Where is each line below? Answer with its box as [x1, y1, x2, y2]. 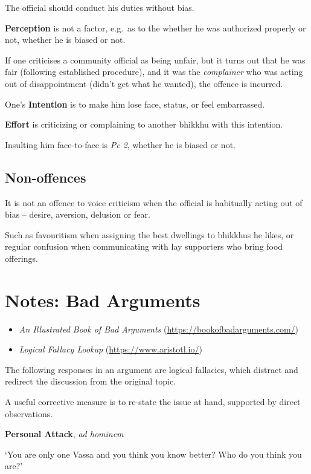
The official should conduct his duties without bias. [5, 1, 194, 13]
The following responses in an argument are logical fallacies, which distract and [5, 363, 298, 375]
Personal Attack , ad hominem [5, 427, 124, 440]
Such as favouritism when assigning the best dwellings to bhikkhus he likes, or [5, 228, 294, 241]
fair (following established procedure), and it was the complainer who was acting [5, 65, 303, 78]
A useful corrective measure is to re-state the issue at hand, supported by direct [5, 395, 301, 408]
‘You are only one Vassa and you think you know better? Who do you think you [5, 447, 302, 460]
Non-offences [5, 167, 86, 186]
